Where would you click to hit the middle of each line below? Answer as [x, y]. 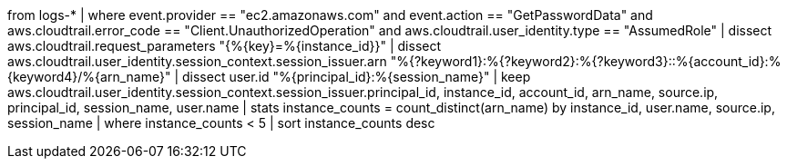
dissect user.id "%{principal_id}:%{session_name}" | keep [356, 77]
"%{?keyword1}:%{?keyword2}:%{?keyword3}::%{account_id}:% [586, 61]
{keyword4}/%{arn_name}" [89, 77]
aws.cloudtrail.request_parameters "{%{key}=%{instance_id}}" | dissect [225, 46]
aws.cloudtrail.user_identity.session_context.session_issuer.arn [197, 61]
